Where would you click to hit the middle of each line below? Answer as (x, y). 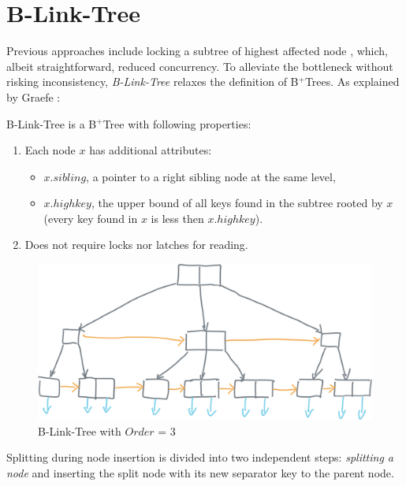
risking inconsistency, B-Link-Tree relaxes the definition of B (153, 82)
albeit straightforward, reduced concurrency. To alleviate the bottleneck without (200, 66)
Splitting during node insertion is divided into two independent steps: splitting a (200, 457)
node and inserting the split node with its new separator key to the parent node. (200, 472)
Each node (50, 150)
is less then (177, 218)
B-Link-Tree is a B (52, 123)
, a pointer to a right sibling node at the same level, (211, 176)
